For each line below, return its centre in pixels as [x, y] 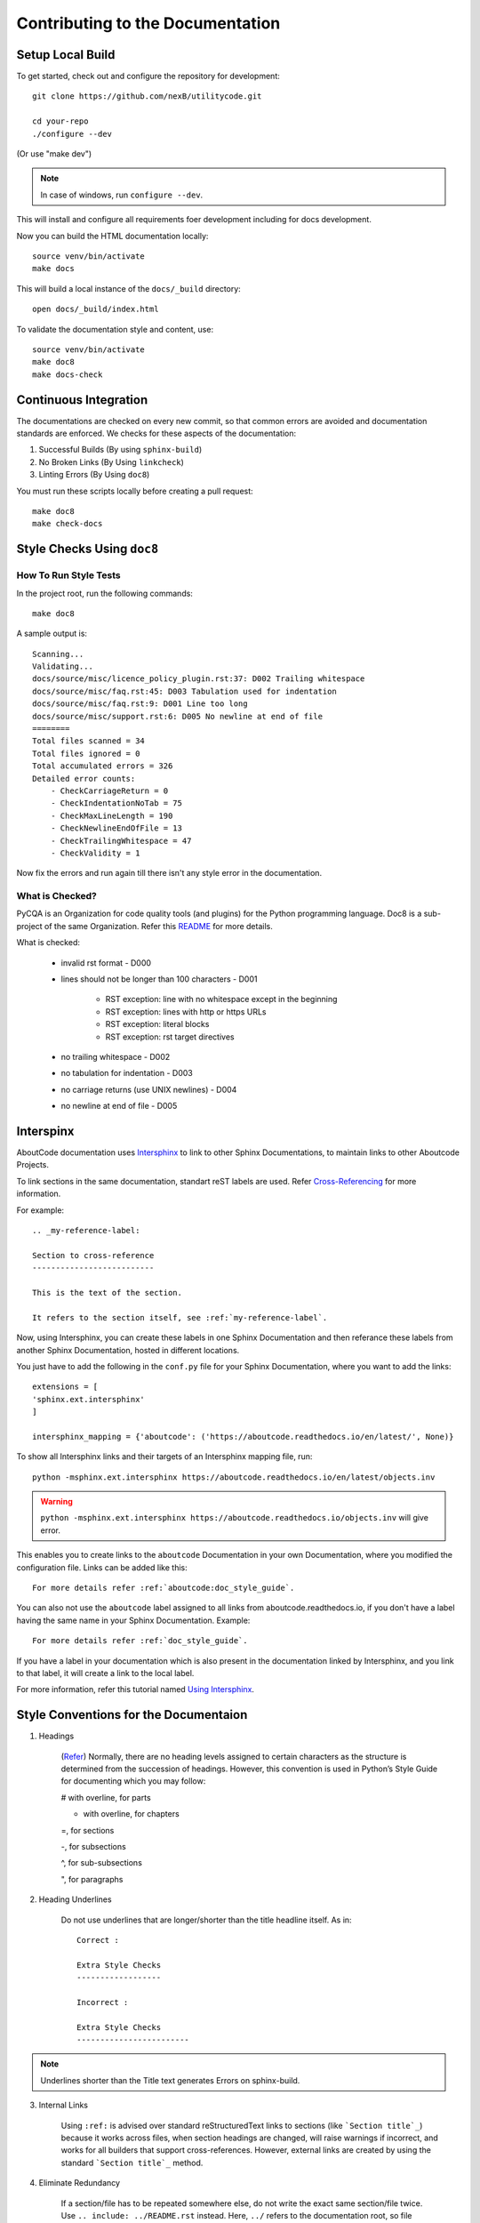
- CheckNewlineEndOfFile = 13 [116, 828]
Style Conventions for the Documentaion [132, 1715]
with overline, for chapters [131, 1814]
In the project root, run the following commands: [104, 593]
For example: [40, 1210]
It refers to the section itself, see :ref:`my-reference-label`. [180, 1317]
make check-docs [68, 524]
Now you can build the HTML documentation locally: [112, 236]
